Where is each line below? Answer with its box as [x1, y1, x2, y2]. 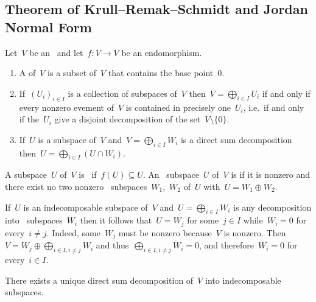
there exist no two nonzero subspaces [5, 180, 147, 192]
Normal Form [5, 17, 92, 36]
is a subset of [47, 66, 97, 79]
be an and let [29, 46, 83, 58]
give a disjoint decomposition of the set [54, 113, 201, 125]
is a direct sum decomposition [180, 133, 292, 146]
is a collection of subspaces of [68, 86, 177, 99]
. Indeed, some [46, 226, 100, 239]
